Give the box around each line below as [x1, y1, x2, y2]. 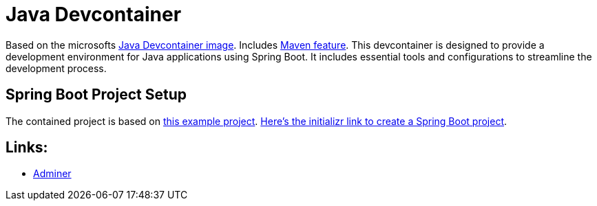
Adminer [33, 168, 72, 180]
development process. [6, 62, 107, 74]
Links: [6, 139, 48, 157]
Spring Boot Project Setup [6, 86, 187, 104]
